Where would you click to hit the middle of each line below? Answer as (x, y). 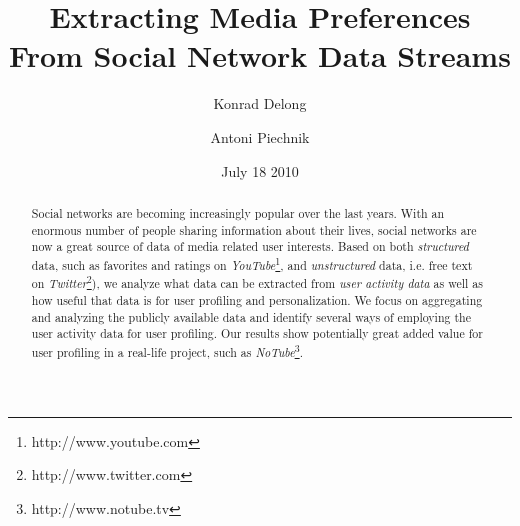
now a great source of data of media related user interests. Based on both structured (250, 246)
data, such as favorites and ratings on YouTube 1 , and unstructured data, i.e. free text (252, 263)
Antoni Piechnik (260, 136)
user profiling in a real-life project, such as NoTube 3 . (167, 351)
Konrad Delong (260, 103)
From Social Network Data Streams (260, 55)
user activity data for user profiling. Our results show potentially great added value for (257, 333)
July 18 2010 (260, 170)
